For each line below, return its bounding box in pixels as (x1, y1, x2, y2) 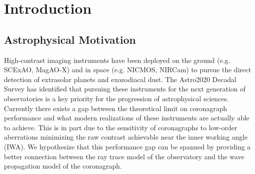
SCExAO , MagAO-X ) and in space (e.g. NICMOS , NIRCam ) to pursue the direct (4, 64, 252, 75)
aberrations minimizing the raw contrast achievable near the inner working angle (4, 132, 248, 142)
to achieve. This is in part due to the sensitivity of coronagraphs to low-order (4, 122, 237, 132)
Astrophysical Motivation (4, 31, 136, 47)
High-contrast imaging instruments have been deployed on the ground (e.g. (4, 55, 230, 65)
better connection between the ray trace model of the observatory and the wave (4, 151, 245, 161)
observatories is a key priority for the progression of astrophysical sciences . (4, 93, 229, 103)
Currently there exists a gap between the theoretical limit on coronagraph (4, 103, 227, 113)
